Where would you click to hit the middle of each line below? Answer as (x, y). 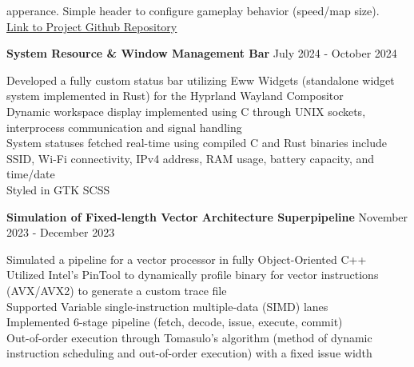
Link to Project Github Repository (92, 26)
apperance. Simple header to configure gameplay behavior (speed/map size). (193, 10)
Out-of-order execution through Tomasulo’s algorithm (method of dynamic (189, 337)
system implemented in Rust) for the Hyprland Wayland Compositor (175, 96)
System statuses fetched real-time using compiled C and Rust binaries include (197, 143)
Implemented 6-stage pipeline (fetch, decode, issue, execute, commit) (175, 322)
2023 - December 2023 (61, 232)
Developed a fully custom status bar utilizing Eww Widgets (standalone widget (201, 80)
